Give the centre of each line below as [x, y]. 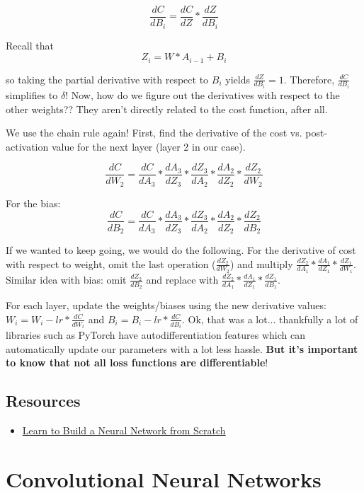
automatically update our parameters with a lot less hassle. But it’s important [182, 348]
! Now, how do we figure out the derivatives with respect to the [203, 95]
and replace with [182, 279]
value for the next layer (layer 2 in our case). [148, 146]
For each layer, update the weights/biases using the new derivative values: [166, 305]
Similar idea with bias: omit [66, 279]
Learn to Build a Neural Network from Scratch [124, 430]
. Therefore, [309, 79]
